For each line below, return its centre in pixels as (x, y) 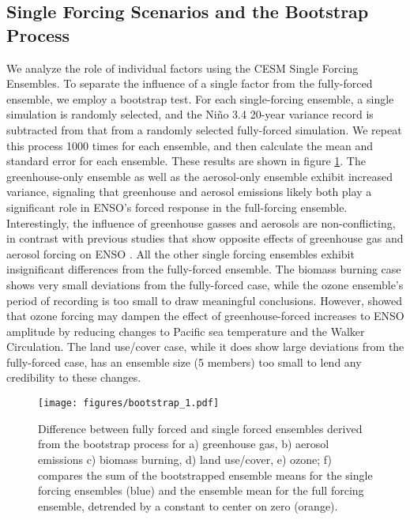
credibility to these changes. (74, 377)
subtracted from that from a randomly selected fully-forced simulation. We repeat (204, 129)
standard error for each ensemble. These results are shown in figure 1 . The (186, 161)
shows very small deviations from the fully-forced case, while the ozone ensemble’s (205, 284)
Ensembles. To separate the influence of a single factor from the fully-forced (190, 83)
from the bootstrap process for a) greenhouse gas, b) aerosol (184, 444)
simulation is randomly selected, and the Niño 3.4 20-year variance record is (190, 114)
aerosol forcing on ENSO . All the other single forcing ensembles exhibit (181, 253)
